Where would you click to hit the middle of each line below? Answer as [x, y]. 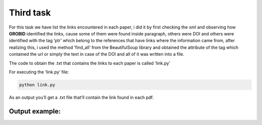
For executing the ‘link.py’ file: [39, 72]
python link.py [37, 85]
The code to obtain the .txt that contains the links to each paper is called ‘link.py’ [90, 63]
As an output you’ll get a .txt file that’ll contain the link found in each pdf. [81, 97]
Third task [30, 13]
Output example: [35, 111]
